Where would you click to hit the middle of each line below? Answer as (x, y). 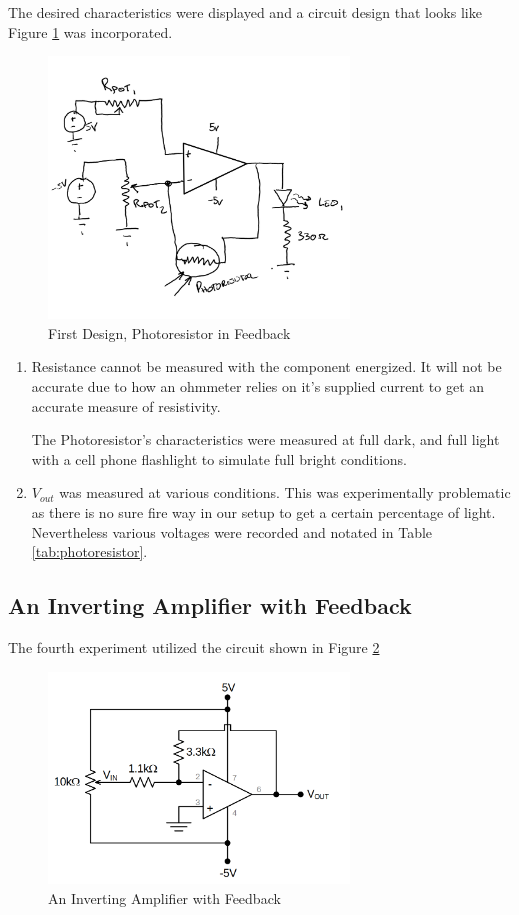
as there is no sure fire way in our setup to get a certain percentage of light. (263, 512)
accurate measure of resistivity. (126, 405)
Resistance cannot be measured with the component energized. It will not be (266, 366)
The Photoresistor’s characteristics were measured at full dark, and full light (265, 439)
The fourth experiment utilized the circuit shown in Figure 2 (194, 647)
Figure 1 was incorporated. (90, 31)
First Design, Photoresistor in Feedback (169, 332)
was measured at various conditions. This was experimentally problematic (285, 492)
